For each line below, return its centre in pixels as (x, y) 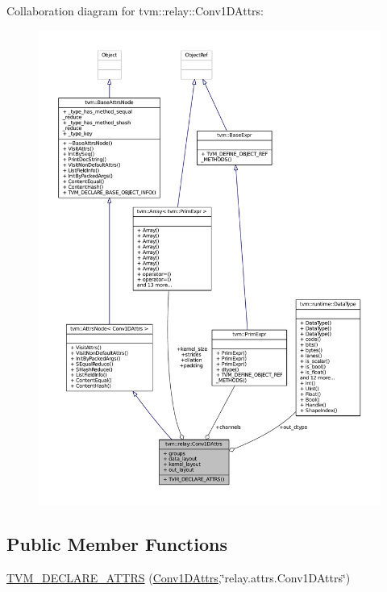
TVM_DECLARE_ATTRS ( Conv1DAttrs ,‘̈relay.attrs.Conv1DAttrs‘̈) (179, 577)
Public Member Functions (117, 543)
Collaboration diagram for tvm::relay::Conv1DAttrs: (135, 10)
